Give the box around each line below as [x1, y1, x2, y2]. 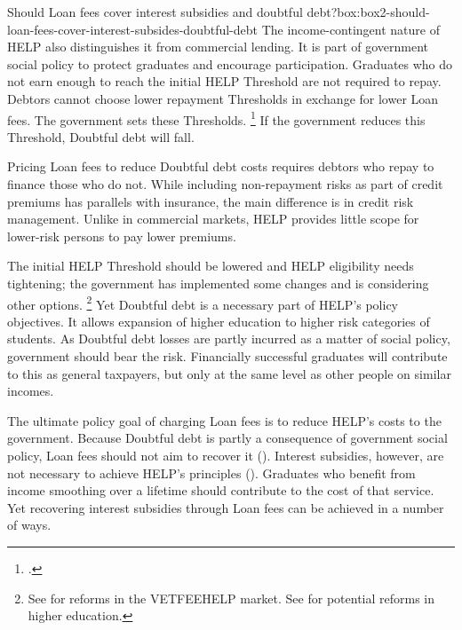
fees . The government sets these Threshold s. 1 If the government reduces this [7, 107, 426, 129]
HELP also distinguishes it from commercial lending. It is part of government [7, 37, 429, 56]
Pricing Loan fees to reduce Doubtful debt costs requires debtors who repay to [7, 157, 434, 176]
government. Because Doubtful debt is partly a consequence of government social [7, 429, 448, 447]
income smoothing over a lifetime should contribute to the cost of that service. [7, 481, 434, 500]
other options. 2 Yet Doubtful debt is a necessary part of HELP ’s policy [7, 292, 399, 313]
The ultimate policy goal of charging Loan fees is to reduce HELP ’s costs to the [7, 411, 442, 429]
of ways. [7, 516, 52, 534]
